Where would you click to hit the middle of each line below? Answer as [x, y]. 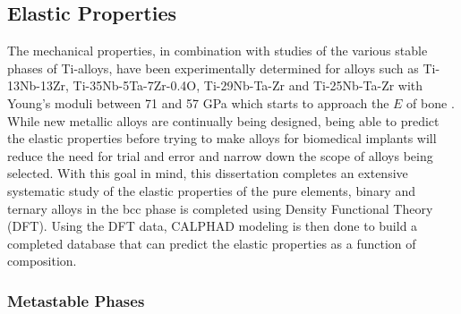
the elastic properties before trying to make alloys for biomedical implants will [222, 138]
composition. [42, 261]
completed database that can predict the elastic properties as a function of [212, 243]
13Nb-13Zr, [38, 85]
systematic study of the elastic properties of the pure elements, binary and [211, 190]
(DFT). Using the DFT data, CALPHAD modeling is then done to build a [213, 226]
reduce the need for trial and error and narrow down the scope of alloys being [220, 155]
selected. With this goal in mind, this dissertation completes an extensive [208, 173]
